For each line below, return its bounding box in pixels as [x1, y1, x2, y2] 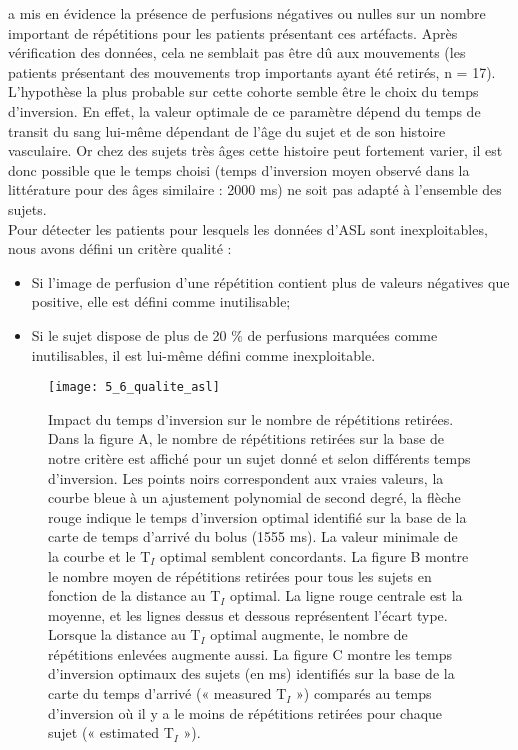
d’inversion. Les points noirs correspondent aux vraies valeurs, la [48, 467, 444, 488]
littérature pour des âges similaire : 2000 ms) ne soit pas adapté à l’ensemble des [8, 179, 502, 200]
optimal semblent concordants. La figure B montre [160, 545, 469, 566]
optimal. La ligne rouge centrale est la [230, 585, 463, 606]
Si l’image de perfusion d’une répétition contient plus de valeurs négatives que [31, 271, 510, 292]
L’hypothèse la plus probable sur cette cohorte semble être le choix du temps [8, 81, 479, 102]
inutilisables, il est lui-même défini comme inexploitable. [31, 344, 376, 365]
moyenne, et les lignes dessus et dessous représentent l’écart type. [48, 604, 448, 625]
